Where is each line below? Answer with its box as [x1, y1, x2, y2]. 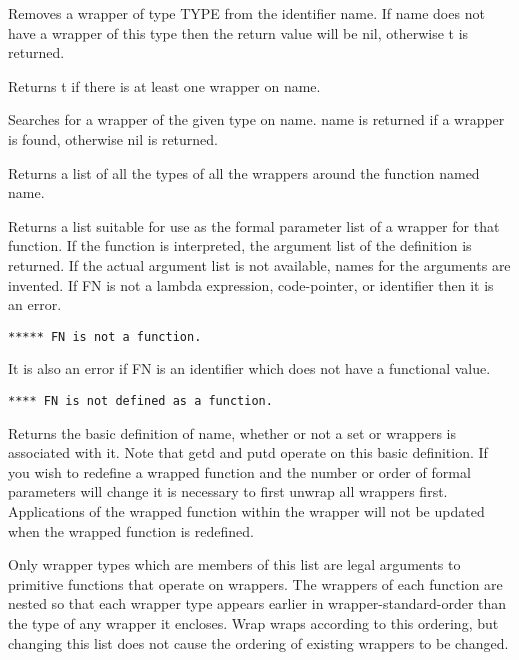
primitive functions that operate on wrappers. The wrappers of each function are [8, 573, 503, 594]
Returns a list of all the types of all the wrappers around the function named [8, 162, 480, 183]
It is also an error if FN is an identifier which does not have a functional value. [8, 358, 491, 379]
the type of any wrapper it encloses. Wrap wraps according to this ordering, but [8, 612, 499, 633]
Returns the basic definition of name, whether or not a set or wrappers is [8, 422, 457, 443]
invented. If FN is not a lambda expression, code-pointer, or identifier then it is [8, 274, 494, 295]
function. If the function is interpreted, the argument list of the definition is [8, 235, 472, 256]
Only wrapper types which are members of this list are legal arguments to [8, 554, 461, 575]
